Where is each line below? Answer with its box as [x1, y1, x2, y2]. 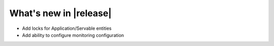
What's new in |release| [9, 8, 112, 19]
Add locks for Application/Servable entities [22, 25, 112, 31]
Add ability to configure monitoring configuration [22, 32, 124, 38]
